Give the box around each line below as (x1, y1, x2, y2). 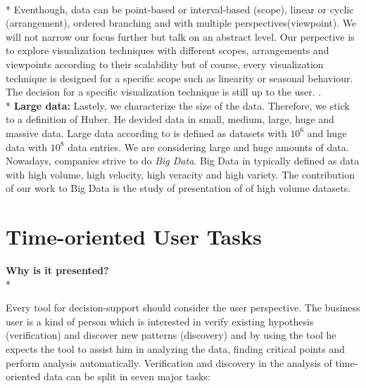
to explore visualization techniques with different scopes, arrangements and (6, 43, 329, 58)
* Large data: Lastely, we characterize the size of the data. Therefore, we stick (6, 98, 350, 112)
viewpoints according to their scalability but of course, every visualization (6, 56, 324, 71)
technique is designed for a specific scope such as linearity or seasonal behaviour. (6, 70, 353, 85)
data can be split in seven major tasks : (44, 369, 210, 384)
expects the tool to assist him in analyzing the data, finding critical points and (6, 342, 345, 356)
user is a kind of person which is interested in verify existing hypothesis (6, 313, 314, 328)
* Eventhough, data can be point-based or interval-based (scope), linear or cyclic (6, 1, 354, 16)
